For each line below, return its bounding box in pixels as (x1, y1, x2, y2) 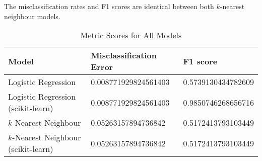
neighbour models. (4, 11, 60, 21)
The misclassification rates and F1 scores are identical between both (4, 1, 214, 11)
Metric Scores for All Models (80, 29, 182, 41)
